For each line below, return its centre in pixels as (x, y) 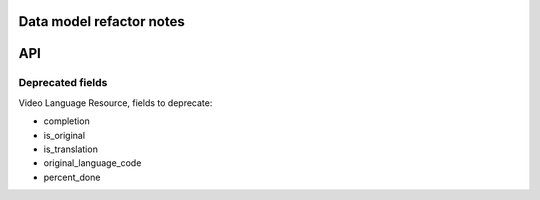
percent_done (72, 177)
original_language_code (92, 163)
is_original (64, 135)
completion (66, 121)
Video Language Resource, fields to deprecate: (115, 102)
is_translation (71, 149)
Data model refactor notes (101, 21)
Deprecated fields (63, 83)
